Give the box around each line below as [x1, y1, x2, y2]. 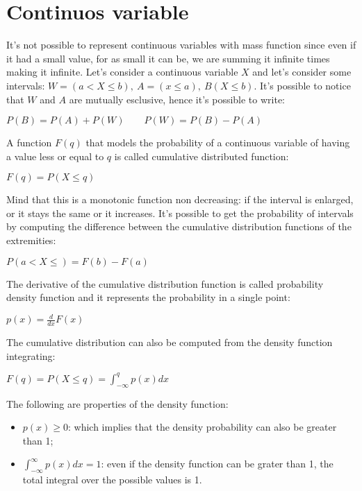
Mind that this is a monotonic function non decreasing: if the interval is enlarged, [6, 192, 354, 207]
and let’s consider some [252, 64, 352, 79]
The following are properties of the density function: [6, 396, 229, 411]
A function [6, 135, 52, 150]
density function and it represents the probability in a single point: [6, 290, 290, 304]
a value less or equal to [6, 148, 104, 163]
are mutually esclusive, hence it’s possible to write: [69, 92, 286, 106]
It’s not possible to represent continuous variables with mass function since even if [6, 37, 356, 52]
